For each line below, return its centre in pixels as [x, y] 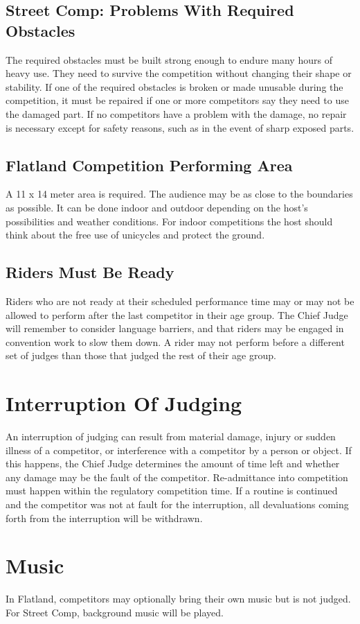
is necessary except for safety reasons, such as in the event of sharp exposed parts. [180, 127]
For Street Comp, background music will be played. [115, 612]
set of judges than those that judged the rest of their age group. [141, 355]
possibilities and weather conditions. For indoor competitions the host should [169, 221]
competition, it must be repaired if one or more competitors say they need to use [177, 100]
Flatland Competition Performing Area [149, 165]
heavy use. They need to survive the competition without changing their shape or [179, 73]
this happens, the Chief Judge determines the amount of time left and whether [173, 463]
